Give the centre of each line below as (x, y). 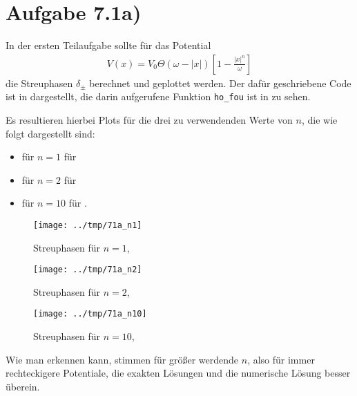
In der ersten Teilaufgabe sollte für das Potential (108, 45)
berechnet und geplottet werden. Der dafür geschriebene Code (220, 83)
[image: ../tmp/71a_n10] (90, 314)
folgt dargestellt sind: (50, 133)
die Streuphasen (39, 83)
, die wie (319, 120)
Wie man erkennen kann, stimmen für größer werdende (122, 359)
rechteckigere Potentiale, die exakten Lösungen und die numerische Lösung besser (178, 373)
